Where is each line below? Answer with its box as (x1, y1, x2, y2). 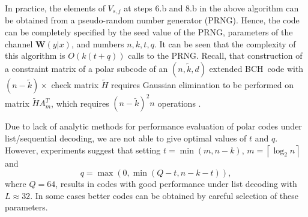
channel (5, 37, 33, 50)
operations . (157, 97, 201, 109)
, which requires (51, 97, 109, 109)
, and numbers (71, 37, 124, 50)
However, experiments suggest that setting (5, 143, 161, 156)
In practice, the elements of (5, 2, 105, 14)
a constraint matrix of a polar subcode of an (5, 62, 168, 74)
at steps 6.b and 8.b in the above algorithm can (124, 2, 299, 14)
